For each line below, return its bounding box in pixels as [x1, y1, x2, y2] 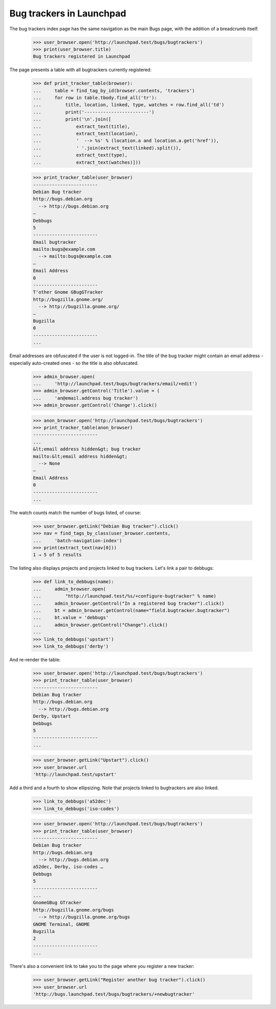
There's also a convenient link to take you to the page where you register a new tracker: [9, 963, 194, 970]
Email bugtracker [33, 239, 77, 245]
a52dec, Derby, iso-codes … [33, 864, 103, 870]
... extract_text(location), [33, 131, 139, 137]
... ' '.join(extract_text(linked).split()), [33, 145, 181, 151]
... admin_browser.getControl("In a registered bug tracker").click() [33, 600, 225, 606]
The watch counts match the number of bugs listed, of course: [9, 509, 142, 516]
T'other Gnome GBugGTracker [33, 290, 103, 295]
